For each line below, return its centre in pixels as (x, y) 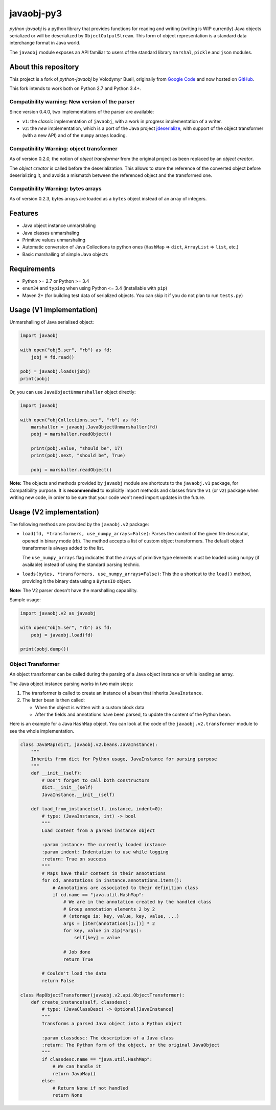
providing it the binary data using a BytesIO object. (77, 581)
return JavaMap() (74, 1073)
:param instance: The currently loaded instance (104, 845)
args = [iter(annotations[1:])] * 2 (109, 923)
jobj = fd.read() (53, 357)
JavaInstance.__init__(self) (78, 795)
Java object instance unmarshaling (59, 225)
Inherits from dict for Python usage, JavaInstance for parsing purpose (124, 759)
